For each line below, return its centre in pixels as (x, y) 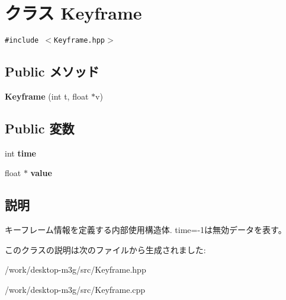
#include (22, 41)
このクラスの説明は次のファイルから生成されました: (105, 249)
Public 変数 (40, 128)
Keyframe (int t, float (47, 96)
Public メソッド (52, 71)
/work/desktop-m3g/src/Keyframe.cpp (75, 289)
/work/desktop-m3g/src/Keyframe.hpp (75, 269)
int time (20, 153)
